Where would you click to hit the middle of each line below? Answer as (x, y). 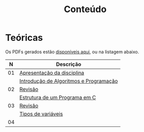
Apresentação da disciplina (52, 73)
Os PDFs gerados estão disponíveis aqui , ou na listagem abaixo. (72, 52)
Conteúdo (85, 9)
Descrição (69, 64)
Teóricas (24, 38)
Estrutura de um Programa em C (58, 97)
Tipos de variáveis (41, 114)
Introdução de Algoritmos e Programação (69, 81)
